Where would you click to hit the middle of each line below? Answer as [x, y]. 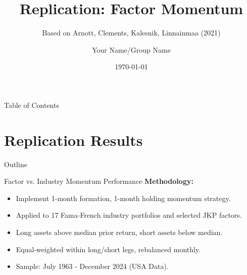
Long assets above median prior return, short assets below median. [119, 232]
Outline [16, 164]
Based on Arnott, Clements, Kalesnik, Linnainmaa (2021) [131, 33]
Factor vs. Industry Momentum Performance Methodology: [99, 181]
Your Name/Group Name [131, 49]
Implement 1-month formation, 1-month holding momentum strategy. [123, 198]
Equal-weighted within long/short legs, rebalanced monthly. [108, 249]
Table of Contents [32, 105]
